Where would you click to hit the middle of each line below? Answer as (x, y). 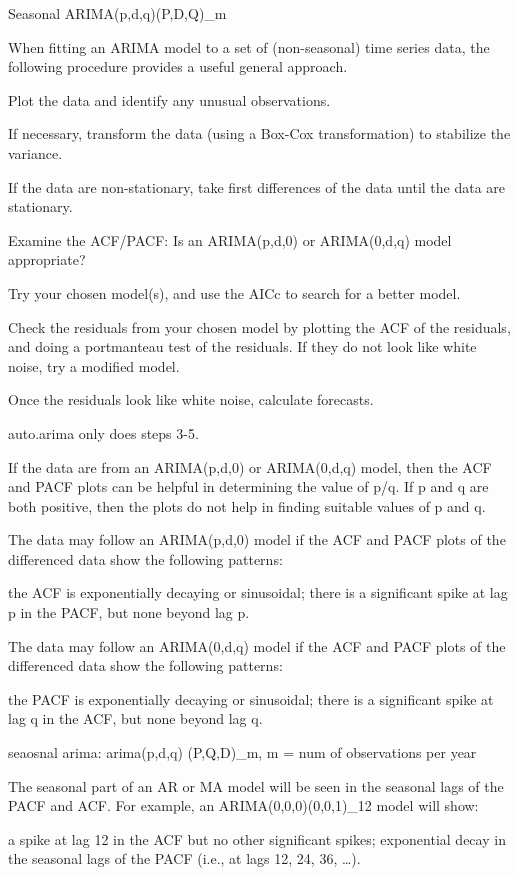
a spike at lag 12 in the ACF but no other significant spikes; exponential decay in (257, 838)
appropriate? (47, 259)
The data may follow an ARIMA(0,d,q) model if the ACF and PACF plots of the (257, 645)
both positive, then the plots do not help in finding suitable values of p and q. (247, 505)
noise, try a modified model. (94, 365)
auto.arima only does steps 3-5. (103, 432)
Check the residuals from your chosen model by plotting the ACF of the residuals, (259, 326)
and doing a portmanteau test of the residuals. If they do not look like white (242, 346)
